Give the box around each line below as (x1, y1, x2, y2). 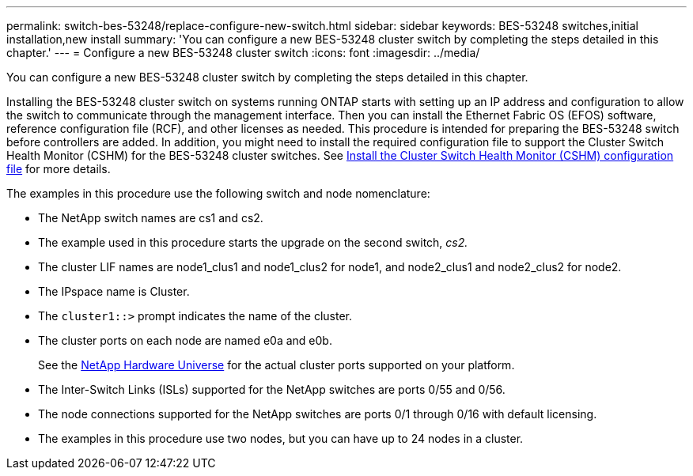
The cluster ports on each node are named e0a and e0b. (38, 334, 332, 347)
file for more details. (6, 162, 111, 176)
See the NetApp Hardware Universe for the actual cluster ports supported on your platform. (38, 358, 515, 372)
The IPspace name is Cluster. (38, 285, 190, 298)
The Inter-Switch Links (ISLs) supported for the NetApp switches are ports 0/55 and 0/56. (38, 383, 506, 396)
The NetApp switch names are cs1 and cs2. (38, 211, 263, 225)
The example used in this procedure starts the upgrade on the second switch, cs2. (38, 236, 468, 249)
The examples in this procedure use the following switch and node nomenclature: (6, 187, 430, 200)
